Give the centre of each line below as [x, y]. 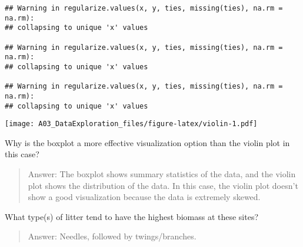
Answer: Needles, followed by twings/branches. [112, 236]
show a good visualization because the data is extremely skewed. [144, 197]
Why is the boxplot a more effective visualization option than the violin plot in [147, 142]
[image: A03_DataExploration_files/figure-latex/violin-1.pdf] [131, 124]
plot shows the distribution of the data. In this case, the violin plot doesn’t [163, 185]
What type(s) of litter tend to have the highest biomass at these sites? [132, 216]
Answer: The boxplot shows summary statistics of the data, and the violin [162, 174]
